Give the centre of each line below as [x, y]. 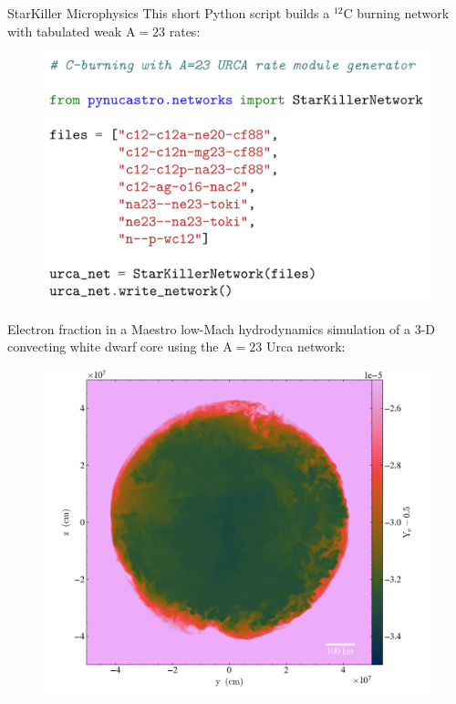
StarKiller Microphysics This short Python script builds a [169, 13]
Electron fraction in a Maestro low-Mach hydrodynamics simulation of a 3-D [222, 328]
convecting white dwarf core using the [113, 347]
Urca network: [306, 347]
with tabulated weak [65, 31]
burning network [403, 13]
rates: [185, 31]
